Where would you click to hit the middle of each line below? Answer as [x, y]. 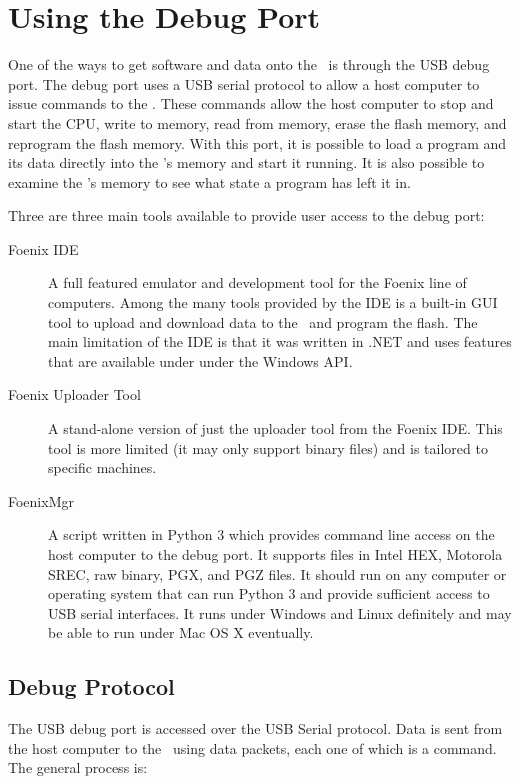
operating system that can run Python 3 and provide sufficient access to [269, 593]
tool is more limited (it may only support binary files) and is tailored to [268, 447]
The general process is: [78, 767]
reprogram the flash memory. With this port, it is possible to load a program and [257, 142]
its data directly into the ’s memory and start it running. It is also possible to [246, 162]
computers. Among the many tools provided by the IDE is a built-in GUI [273, 302]
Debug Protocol [91, 686]
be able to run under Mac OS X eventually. [181, 632]
